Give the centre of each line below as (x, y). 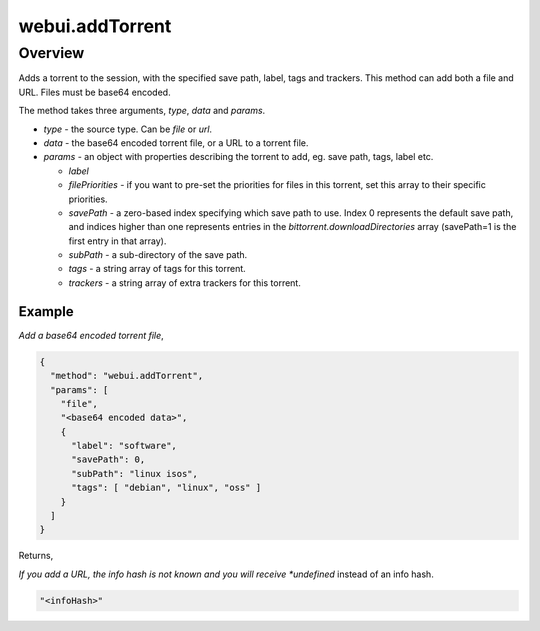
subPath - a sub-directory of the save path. (158, 255)
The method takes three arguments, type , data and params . (142, 111)
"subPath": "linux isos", (135, 473)
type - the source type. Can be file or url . (128, 129)
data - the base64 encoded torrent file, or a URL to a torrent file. (176, 142)
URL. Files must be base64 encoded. (94, 92)
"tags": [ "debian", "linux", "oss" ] (166, 488)
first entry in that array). (117, 241)
